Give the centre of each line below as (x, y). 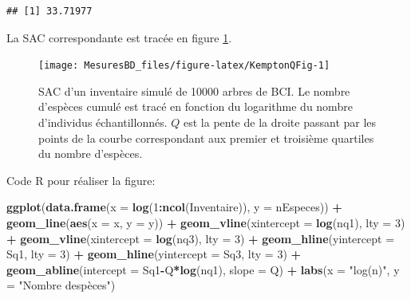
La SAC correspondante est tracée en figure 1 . (119, 37)
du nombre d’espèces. (91, 153)
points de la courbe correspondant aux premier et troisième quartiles (206, 138)
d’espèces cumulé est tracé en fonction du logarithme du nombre (196, 106)
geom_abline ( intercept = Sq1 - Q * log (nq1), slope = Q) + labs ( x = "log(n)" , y (203, 269)
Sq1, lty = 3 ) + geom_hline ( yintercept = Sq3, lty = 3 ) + (154, 254)
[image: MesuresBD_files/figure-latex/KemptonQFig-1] (184, 66)
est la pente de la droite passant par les (280, 122)
